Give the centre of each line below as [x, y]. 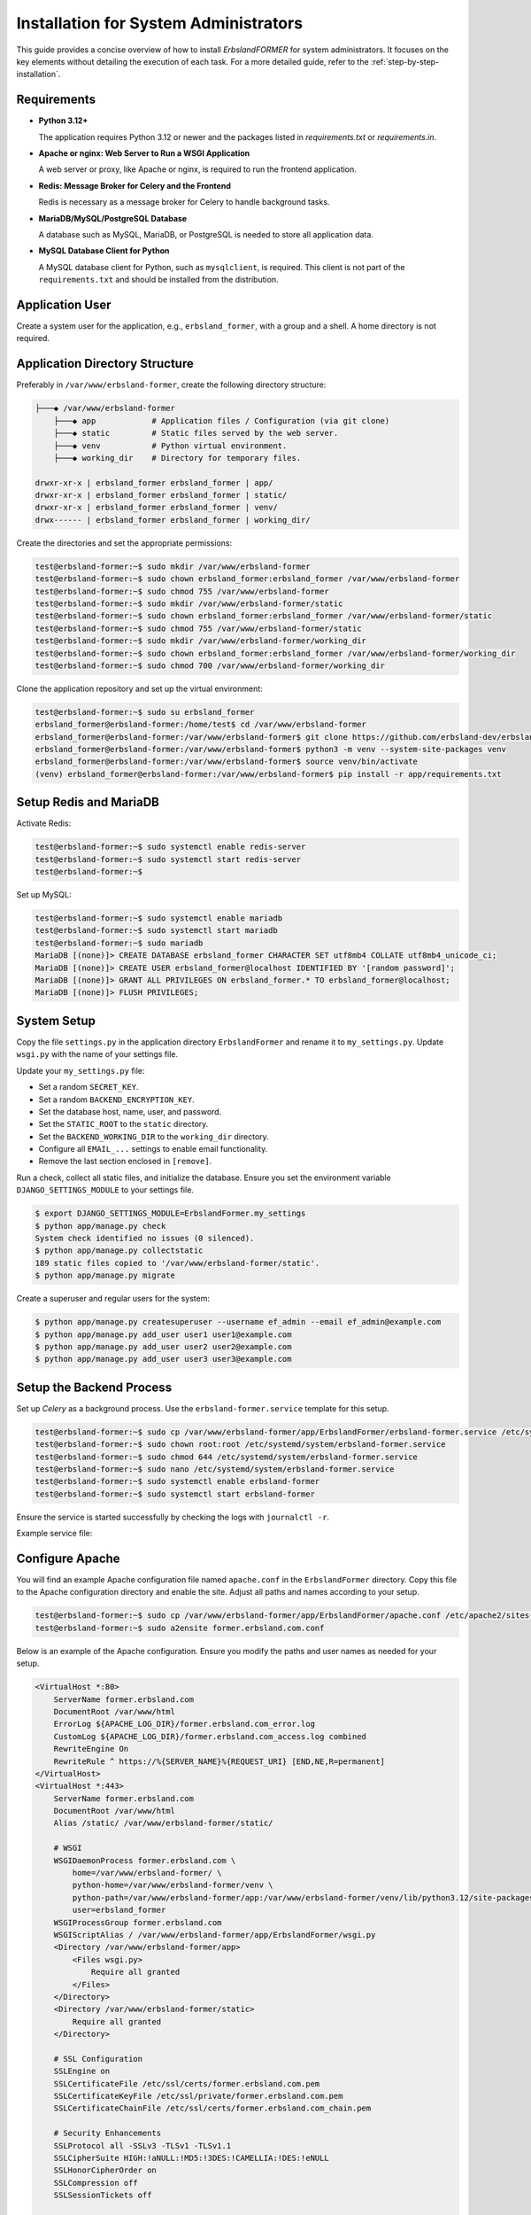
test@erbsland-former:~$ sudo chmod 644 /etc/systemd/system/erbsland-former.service [226, 1457]
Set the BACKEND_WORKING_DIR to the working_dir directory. [154, 1136]
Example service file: [54, 1534]
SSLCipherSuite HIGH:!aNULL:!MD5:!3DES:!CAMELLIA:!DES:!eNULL [191, 2158]
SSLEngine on [82, 2071]
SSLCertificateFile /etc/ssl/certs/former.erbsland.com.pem [187, 2083]
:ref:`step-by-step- [405, 61]
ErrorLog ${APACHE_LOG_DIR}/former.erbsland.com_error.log [185, 1724]
